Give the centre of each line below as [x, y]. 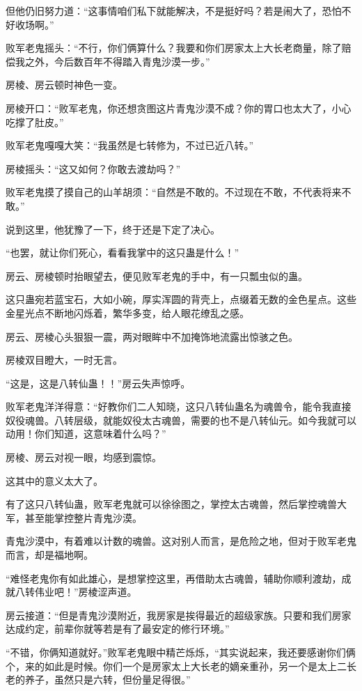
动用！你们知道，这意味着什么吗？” [86, 434]
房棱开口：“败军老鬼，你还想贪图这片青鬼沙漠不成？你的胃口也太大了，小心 [179, 108]
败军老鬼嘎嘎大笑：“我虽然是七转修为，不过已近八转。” [130, 145]
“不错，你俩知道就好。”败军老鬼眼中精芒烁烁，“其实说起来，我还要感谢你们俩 [181, 652]
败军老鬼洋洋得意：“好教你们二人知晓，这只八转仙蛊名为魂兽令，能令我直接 [179, 406]
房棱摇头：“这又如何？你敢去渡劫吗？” [93, 168]
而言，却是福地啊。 [49, 555]
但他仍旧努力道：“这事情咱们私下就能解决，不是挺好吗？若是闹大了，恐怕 [174, 10]
